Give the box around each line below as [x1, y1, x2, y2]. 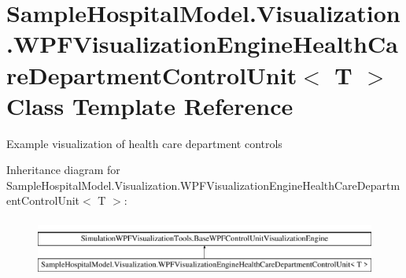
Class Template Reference [6, 89, 293, 121]
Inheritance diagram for [6, 161, 120, 178]
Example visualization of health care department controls [6, 135, 282, 151]
